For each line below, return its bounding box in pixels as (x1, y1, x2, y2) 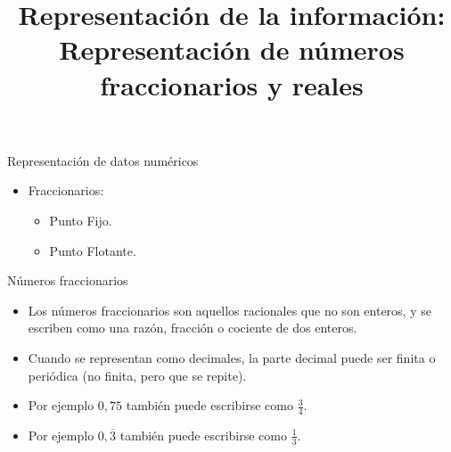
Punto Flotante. (49, 241, 136, 259)
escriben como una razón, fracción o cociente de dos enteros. (28, 318, 357, 337)
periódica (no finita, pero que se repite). (28, 366, 247, 384)
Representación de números (59, 31, 405, 68)
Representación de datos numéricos (7, 151, 199, 169)
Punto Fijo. (49, 210, 112, 229)
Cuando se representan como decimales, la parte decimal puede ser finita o (28, 348, 436, 366)
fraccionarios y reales (100, 66, 364, 103)
